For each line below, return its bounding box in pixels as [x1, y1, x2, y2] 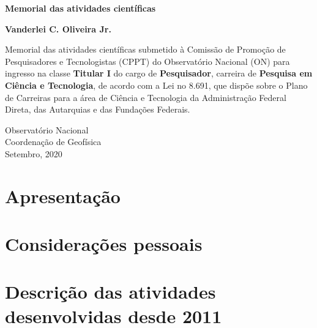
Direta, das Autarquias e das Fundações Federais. [5, 103, 190, 116]
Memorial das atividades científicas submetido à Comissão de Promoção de [5, 43, 286, 56]
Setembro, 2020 [5, 147, 62, 160]
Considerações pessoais [5, 231, 203, 256]
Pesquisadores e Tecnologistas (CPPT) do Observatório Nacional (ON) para [5, 54, 290, 67]
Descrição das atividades [5, 279, 216, 304]
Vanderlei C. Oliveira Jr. [5, 22, 111, 35]
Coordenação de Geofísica [5, 135, 102, 148]
